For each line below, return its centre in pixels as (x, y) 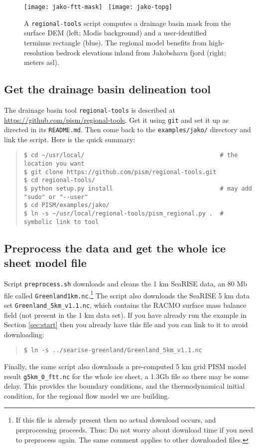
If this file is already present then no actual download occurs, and (116, 420)
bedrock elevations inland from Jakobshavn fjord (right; (141, 52)
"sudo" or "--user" (56, 197)
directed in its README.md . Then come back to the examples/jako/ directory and (128, 129)
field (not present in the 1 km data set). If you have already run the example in (125, 315)
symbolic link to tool (61, 222)
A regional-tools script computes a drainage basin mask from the (128, 23)
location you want (54, 164)
